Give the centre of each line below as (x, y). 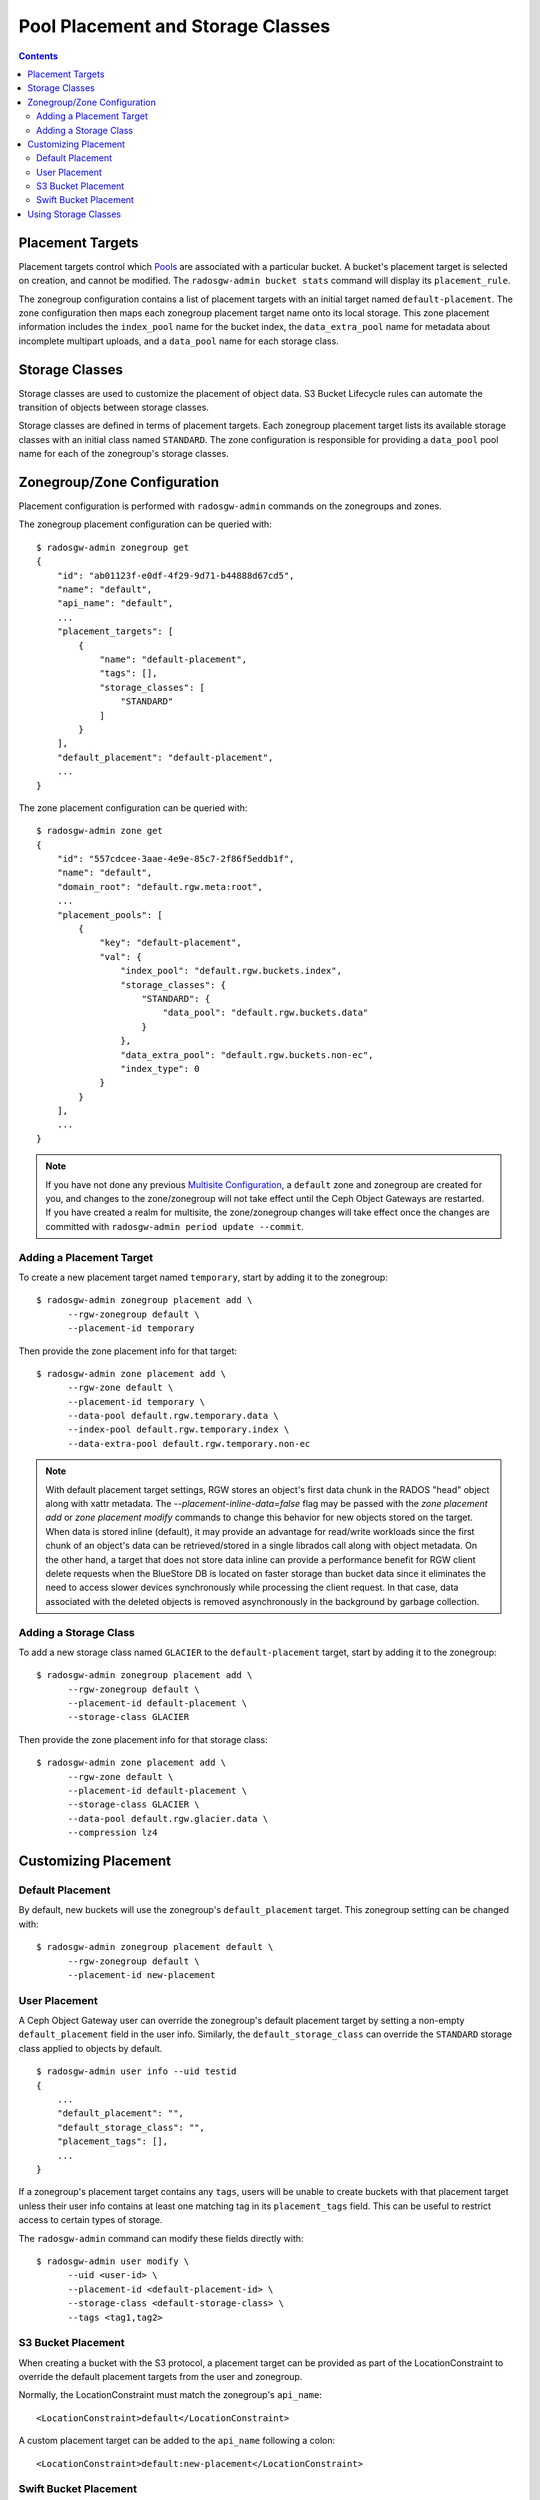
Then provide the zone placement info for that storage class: (143, 1739)
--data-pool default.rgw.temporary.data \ (173, 1416)
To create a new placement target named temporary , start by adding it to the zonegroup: (203, 1277)
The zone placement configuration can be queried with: (133, 807)
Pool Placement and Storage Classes (174, 26)
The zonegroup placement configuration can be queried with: (145, 524)
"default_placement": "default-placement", (165, 757)
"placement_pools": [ (110, 914)
